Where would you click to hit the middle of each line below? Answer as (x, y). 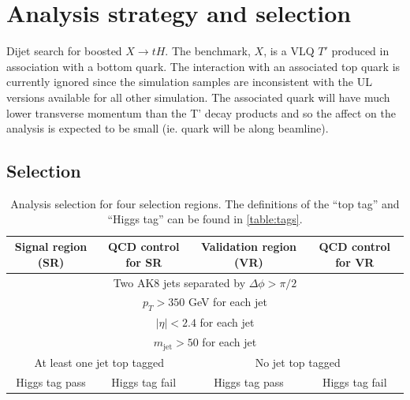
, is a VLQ (289, 51)
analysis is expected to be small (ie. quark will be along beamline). (168, 128)
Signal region (51, 247)
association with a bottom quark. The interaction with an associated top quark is (203, 66)
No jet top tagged (298, 362)
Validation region (248, 247)
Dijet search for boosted (64, 51)
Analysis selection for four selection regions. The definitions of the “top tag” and (205, 203)
